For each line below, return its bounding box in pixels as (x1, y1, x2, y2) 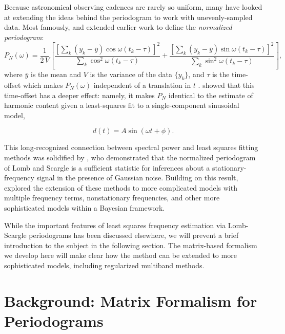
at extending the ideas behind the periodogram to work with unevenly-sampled (4, 11, 253, 22)
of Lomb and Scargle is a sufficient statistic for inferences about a (4, 162, 210, 173)
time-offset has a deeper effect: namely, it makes (4, 89, 155, 100)
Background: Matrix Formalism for (4, 290, 257, 311)
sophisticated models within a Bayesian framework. (4, 202, 165, 213)
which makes (23, 80, 63, 90)
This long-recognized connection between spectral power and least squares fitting (4, 142, 258, 153)
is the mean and (31, 69, 82, 80)
